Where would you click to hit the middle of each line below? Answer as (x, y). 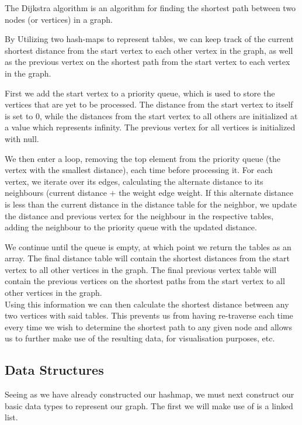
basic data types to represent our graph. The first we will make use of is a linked (149, 405)
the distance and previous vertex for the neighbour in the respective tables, (139, 215)
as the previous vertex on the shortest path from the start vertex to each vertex (147, 62)
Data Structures (54, 370)
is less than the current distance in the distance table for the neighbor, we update (151, 204)
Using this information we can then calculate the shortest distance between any (147, 304)
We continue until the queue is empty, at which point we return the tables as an (148, 246)
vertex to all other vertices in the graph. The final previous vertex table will (141, 269)
